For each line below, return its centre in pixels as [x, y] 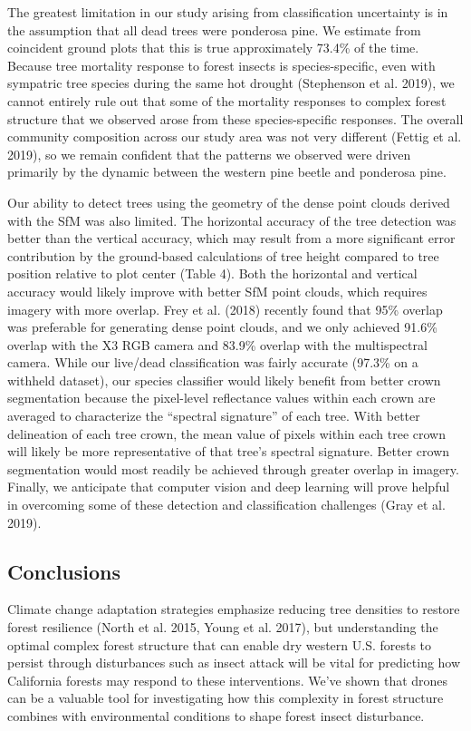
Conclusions [64, 571]
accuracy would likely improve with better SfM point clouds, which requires [217, 291]
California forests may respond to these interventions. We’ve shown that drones [228, 680]
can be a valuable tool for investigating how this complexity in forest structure [226, 698]
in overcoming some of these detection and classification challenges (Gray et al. [226, 505]
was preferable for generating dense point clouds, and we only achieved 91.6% [222, 327]
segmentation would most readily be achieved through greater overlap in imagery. [233, 468]
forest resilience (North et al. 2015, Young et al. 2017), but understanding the [223, 627]
